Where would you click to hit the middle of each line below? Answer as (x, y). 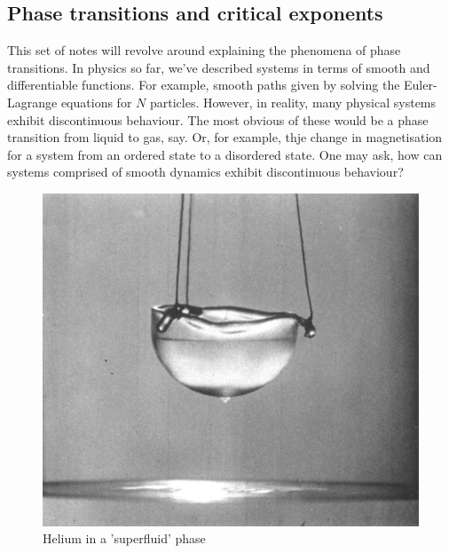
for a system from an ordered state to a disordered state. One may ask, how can (225, 154)
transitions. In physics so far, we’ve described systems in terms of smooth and (219, 67)
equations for (96, 102)
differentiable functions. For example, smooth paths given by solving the (204, 85)
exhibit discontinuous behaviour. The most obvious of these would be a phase (218, 119)
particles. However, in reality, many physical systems (293, 102)
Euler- (421, 85)
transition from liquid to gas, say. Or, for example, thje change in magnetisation (225, 137)
